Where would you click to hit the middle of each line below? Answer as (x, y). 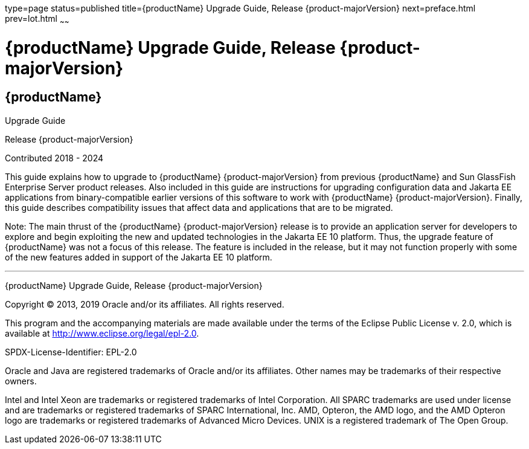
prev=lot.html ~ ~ (37, 20)
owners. (21, 381)
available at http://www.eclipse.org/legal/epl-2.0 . (102, 333)
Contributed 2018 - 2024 (54, 158)
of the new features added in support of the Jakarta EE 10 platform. (139, 257)
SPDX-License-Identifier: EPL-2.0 (71, 352)
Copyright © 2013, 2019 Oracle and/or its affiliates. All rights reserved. (145, 304)
